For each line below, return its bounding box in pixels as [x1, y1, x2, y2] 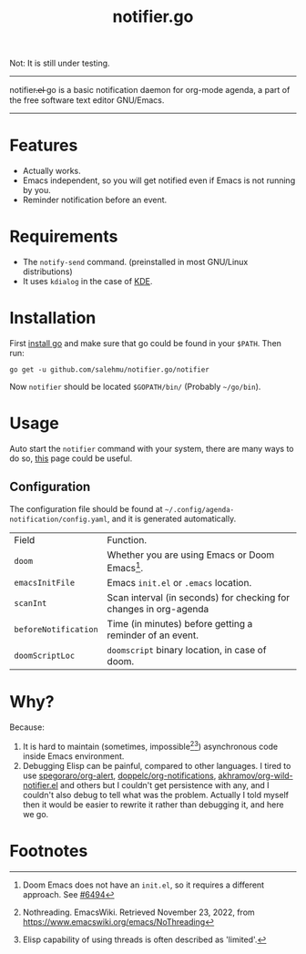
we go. [22, 808, 49, 819]
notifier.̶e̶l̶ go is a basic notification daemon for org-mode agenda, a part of [9, 85, 291, 96]
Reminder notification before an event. [22, 194, 168, 206]
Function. [107, 533, 148, 546]
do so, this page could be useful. [9, 453, 133, 464]
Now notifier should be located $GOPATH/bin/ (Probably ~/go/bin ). [9, 381, 261, 392]
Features [9, 135, 78, 156]
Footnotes [9, 840, 88, 861]
